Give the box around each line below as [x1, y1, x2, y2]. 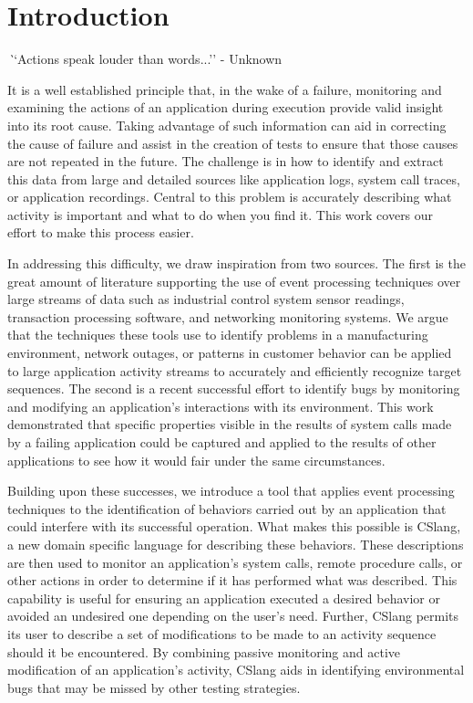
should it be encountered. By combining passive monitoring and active [7, 642, 401, 661]
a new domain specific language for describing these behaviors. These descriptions [7, 534, 464, 553]
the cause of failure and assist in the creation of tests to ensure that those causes [7, 133, 458, 152]
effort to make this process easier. [7, 223, 194, 242]
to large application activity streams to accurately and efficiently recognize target [7, 361, 462, 380]
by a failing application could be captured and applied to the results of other [7, 433, 437, 451]
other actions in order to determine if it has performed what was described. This [7, 571, 458, 590]
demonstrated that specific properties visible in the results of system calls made [7, 414, 452, 434]
